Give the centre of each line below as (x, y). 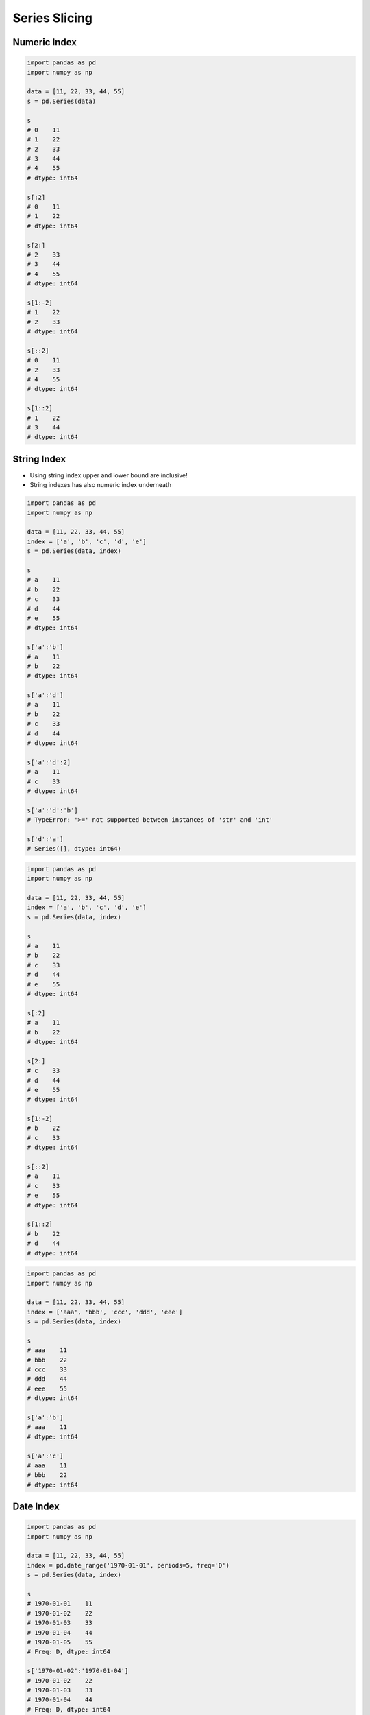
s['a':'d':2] (49, 762)
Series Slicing (52, 18)
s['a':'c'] (45, 1456)
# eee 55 (47, 1388)
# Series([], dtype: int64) (74, 849)
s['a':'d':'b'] (52, 810)
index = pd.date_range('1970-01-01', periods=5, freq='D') (128, 1565)
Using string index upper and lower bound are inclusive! (109, 475)
